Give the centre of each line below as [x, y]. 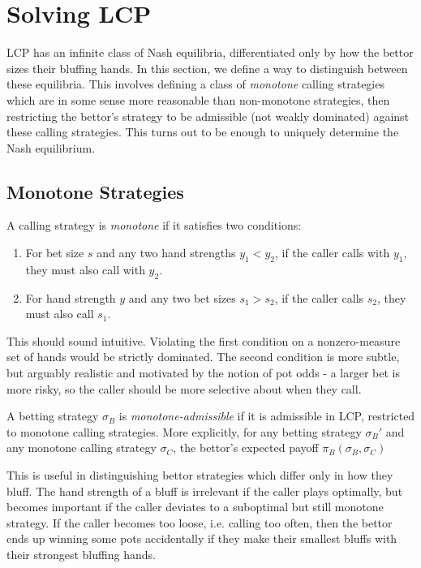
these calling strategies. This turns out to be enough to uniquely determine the [203, 132]
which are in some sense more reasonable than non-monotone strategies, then [198, 99]
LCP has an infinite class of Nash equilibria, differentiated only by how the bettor [210, 52]
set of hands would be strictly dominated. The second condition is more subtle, [203, 357]
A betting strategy [53, 416]
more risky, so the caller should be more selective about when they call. [184, 388]
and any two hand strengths [166, 253]
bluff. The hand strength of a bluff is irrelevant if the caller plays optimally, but [205, 491]
